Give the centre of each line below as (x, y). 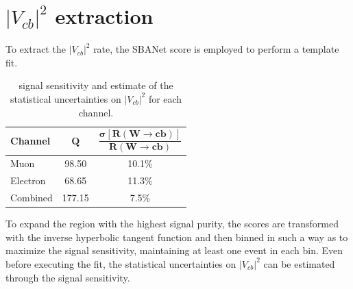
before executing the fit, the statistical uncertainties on (121, 263)
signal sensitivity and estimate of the (96, 85)
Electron (28, 180)
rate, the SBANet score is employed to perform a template (216, 49)
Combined (32, 198)
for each (165, 98)
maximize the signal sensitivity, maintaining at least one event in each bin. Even (174, 250)
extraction (104, 16)
